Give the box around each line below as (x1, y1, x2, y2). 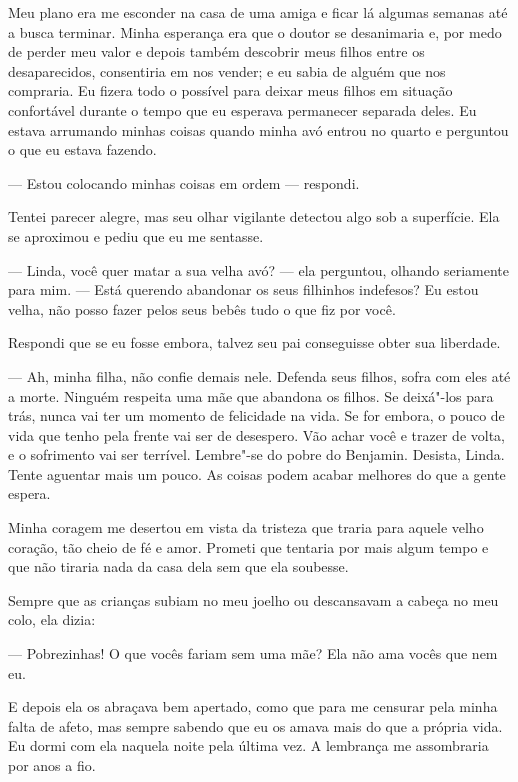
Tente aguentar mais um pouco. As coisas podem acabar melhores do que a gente (8, 463, 506, 484)
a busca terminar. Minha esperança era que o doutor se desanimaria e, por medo (8, 21, 502, 42)
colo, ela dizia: (8, 609, 96, 630)
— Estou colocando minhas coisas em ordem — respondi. (8, 172, 360, 193)
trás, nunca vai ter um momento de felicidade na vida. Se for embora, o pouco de (8, 405, 505, 426)
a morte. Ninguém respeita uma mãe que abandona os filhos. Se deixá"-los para (8, 385, 494, 406)
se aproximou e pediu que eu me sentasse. (8, 225, 264, 246)
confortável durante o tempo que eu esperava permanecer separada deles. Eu (8, 99, 477, 120)
